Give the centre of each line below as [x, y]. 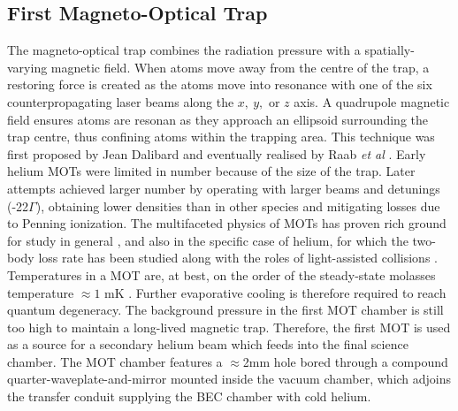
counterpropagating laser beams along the [121, 101]
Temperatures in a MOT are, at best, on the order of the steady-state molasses [221, 274]
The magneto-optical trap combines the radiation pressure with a [184, 50]
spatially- [389, 50]
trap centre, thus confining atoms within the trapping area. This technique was [221, 137]
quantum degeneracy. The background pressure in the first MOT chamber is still [225, 310]
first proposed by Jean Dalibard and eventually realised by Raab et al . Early [217, 153]
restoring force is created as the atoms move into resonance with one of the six [220, 84]
